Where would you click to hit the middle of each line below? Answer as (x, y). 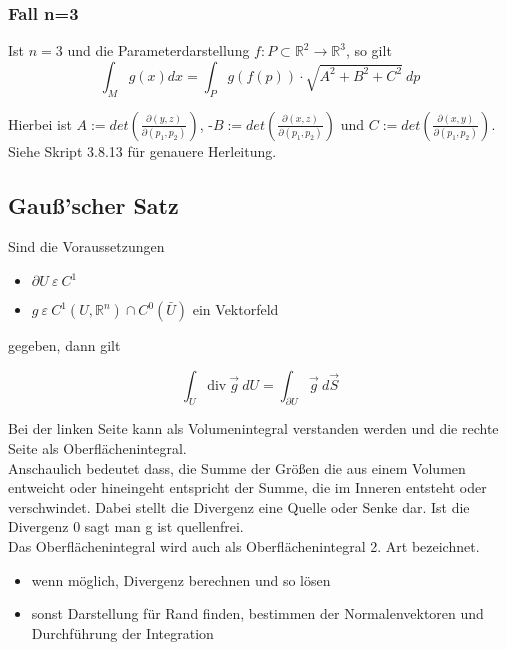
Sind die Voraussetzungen (86, 246)
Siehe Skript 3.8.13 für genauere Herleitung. (142, 150)
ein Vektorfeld (235, 309)
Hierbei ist (40, 123)
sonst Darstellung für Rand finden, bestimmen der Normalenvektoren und (257, 613)
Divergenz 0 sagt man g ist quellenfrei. (126, 526)
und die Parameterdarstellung (158, 50)
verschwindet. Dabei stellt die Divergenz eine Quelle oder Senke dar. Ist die (239, 506)
